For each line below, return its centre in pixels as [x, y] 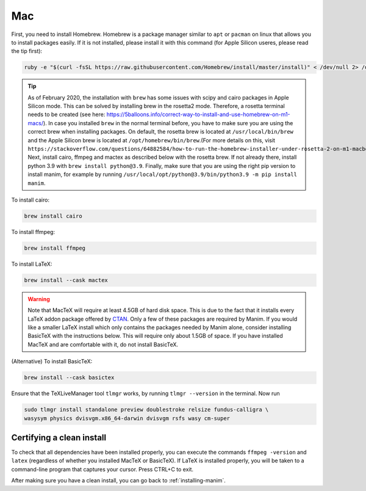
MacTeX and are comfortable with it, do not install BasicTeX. [103, 344]
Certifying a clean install [59, 438]
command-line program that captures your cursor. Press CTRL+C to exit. [102, 469]
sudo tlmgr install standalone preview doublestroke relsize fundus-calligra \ [146, 410]
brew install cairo [53, 216]
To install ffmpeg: [33, 231]
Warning [39, 299]
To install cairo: [30, 200]
